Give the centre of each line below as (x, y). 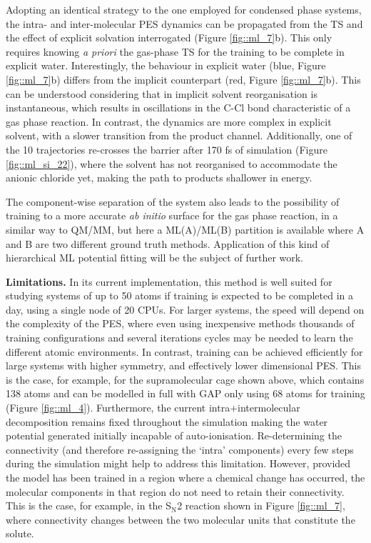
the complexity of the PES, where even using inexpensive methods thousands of (180, 323)
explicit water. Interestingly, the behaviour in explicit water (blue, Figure (166, 65)
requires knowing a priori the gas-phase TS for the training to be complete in (175, 51)
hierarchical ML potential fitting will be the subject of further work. (155, 258)
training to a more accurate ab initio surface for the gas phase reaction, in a (172, 215)
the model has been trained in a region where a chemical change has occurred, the (185, 477)
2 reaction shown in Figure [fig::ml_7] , (261, 505)
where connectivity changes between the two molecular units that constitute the (181, 519)
